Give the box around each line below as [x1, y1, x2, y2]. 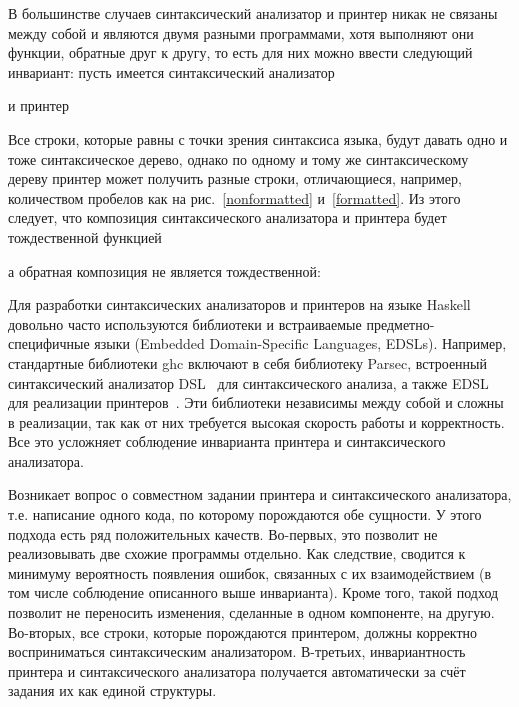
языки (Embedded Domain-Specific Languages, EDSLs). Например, [94, 333, 507, 354]
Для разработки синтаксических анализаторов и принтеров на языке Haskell [8, 294, 471, 315]
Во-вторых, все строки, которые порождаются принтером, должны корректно [8, 621, 478, 642]
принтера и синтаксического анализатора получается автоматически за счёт [8, 660, 466, 681]
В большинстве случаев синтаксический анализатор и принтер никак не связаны [8, 3, 498, 23]
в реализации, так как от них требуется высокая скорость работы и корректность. [8, 411, 505, 432]
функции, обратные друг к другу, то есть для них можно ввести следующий [8, 42, 473, 63]
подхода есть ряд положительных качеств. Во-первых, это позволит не [8, 523, 438, 544]
